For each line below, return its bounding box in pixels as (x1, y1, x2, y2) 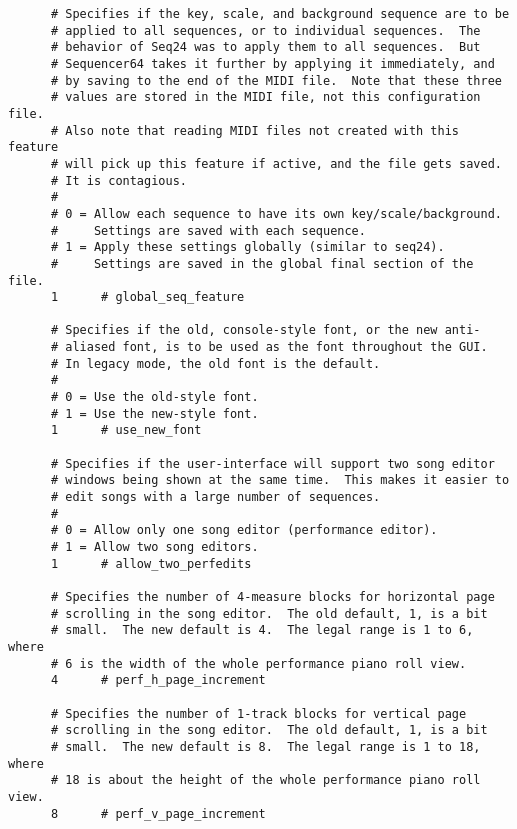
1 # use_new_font (50, 423, 202, 438)
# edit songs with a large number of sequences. (50, 490, 381, 505)
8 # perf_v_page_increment (50, 806, 266, 821)
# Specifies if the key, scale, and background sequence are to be (50, 7, 510, 21)
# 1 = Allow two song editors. (50, 540, 259, 554)
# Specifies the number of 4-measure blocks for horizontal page (50, 589, 495, 604)
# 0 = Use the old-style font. (50, 390, 259, 405)
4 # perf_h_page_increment (50, 673, 266, 688)
